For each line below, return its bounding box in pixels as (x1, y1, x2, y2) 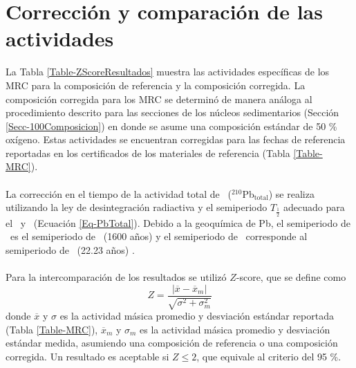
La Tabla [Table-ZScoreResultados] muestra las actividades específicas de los (6, 64, 330, 79)
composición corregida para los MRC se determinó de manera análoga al (6, 91, 312, 106)
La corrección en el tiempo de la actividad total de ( (6, 186, 232, 201)
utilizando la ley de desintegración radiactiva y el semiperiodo (6, 200, 268, 214)
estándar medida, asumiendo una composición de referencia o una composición (6, 335, 338, 350)
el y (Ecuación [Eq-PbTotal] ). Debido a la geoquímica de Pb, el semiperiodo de (6, 215, 350, 230)
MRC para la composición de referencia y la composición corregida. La (6, 77, 306, 92)
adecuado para (283, 200, 345, 214)
